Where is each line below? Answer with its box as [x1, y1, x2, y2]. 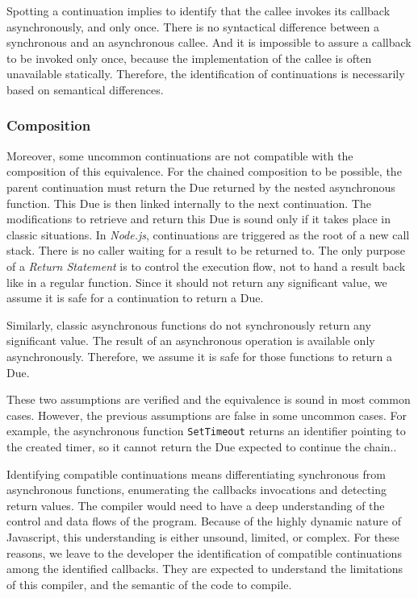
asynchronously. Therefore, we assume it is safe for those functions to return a [6, 347, 393, 364]
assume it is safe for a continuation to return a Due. [6, 289, 264, 306]
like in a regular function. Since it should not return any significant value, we [6, 273, 387, 290]
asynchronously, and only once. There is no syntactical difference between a [6, 18, 380, 35]
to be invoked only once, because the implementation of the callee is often [6, 49, 372, 66]
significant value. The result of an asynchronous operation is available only [6, 332, 375, 349]
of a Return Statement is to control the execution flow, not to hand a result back [6, 257, 406, 274]
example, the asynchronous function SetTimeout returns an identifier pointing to [6, 422, 406, 439]
